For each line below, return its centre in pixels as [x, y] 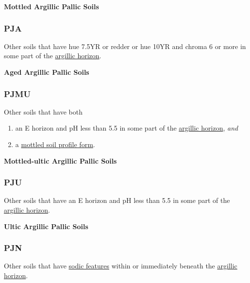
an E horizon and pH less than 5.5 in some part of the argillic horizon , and [127, 128]
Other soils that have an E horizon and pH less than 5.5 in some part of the [117, 200]
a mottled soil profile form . [55, 144]
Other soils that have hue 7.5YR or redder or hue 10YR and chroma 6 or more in [125, 46]
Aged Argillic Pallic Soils [47, 72]
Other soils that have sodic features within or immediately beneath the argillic [121, 266]
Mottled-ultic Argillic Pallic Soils [60, 160]
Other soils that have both [43, 111]
